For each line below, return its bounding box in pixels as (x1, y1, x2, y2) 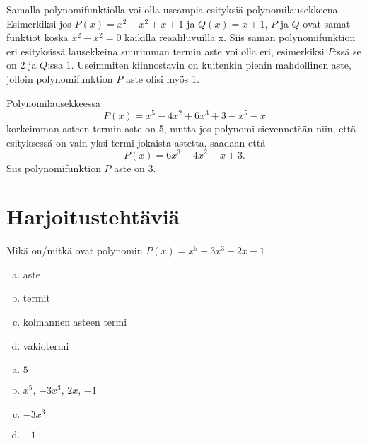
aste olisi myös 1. (125, 71, 199, 86)
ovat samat (303, 16, 351, 30)
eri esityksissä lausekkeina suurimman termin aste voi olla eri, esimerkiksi (6, 43, 325, 58)
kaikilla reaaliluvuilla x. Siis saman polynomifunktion (124, 30, 356, 45)
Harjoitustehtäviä (6, 202, 180, 231)
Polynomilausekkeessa (6, 95, 101, 110)
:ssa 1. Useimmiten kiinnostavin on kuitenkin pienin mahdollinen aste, (47, 57, 351, 72)
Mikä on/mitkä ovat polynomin (6, 243, 143, 258)
